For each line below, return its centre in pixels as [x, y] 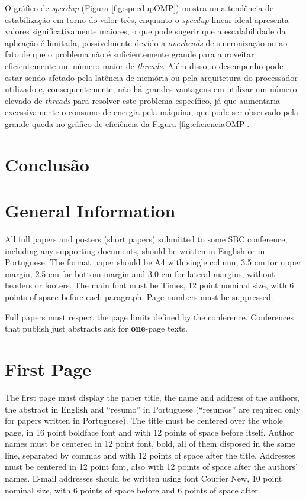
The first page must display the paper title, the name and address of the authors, [152, 397]
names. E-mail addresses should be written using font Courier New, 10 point [144, 478]
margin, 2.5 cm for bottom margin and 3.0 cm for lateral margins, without [140, 273]
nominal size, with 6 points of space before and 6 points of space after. [133, 490]
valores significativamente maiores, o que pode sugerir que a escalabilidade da [145, 31]
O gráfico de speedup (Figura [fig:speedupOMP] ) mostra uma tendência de [139, 8]
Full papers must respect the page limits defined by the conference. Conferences [149, 316]
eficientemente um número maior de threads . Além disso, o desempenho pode [144, 65]
